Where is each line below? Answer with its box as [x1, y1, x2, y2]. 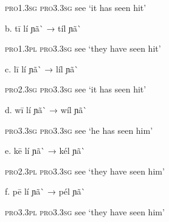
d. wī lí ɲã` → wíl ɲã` [5, 103, 88, 116]
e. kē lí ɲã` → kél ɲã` [5, 144, 86, 157]
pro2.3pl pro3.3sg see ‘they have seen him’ [5, 164, 165, 177]
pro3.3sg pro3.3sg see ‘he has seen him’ [5, 123, 153, 136]
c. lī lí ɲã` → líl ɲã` [5, 62, 79, 75]
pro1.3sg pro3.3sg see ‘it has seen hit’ [5, 1, 147, 13]
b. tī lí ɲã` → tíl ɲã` [5, 21, 81, 34]
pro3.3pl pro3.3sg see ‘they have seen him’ [5, 205, 165, 218]
